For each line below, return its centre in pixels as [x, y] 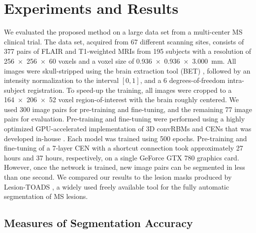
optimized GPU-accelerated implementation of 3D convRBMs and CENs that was [128, 129]
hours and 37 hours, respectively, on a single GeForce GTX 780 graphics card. [122, 157]
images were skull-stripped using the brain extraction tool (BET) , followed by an [127, 70]
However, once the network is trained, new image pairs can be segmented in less [125, 167]
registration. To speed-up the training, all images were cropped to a [130, 90]
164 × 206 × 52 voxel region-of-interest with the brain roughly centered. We [122, 99]
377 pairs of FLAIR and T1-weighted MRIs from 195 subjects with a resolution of [128, 51]
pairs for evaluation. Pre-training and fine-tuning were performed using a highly [125, 119]
